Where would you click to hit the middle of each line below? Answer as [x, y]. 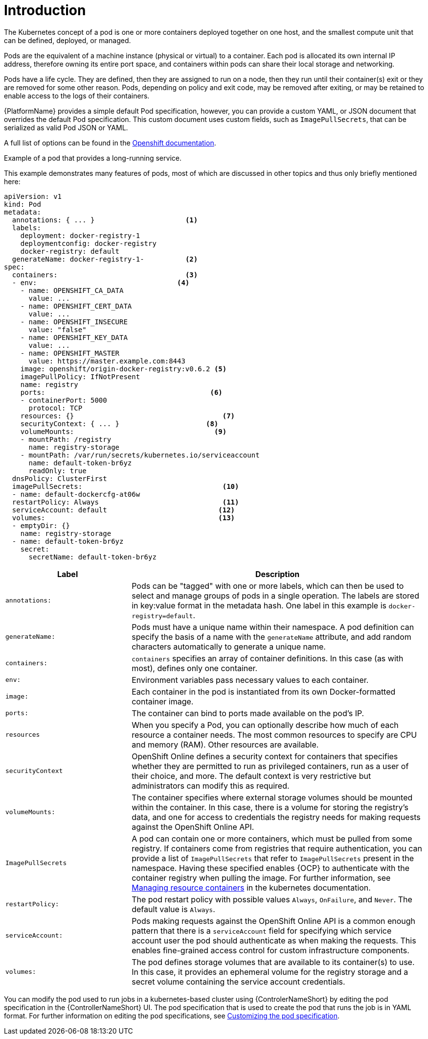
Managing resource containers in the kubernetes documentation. [251, 887]
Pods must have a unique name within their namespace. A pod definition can [273, 627]
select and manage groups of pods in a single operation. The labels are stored [275, 595]
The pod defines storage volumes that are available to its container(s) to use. [273, 962]
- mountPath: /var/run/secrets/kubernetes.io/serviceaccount [140, 455]
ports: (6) [121, 392]
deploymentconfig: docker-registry [88, 243]
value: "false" [57, 329]
